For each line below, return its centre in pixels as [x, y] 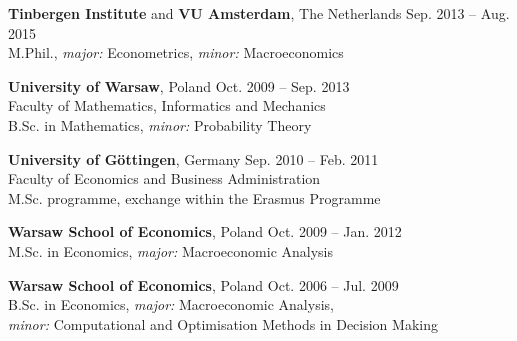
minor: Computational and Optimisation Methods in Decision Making [223, 323]
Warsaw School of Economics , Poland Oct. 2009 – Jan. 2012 [205, 231]
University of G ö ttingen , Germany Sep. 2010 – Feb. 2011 [193, 158]
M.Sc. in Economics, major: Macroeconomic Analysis [171, 250]
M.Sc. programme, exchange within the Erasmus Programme [194, 197]
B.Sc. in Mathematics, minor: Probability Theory [160, 124]
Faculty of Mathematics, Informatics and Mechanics [167, 105]
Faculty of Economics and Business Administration [164, 178]
